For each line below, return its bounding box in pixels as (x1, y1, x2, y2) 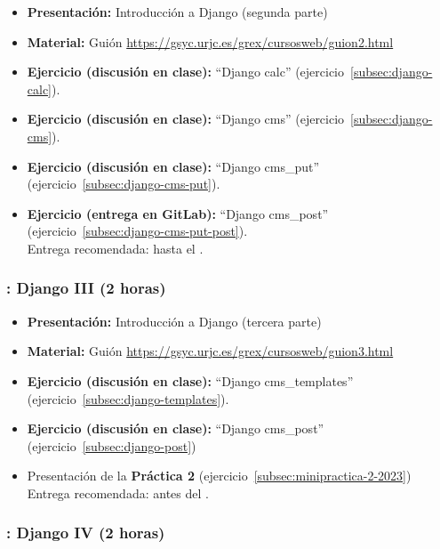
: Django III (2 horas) (6, 277, 166, 299)
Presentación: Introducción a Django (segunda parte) (27, 3, 328, 20)
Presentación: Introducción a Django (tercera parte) (27, 311, 322, 330)
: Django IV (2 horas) (6, 521, 165, 544)
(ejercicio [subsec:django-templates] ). (27, 389, 229, 408)
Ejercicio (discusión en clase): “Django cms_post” (27, 419, 324, 438)
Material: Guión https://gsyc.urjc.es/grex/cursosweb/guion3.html (27, 342, 394, 360)
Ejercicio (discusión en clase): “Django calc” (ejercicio (27, 62, 345, 81)
